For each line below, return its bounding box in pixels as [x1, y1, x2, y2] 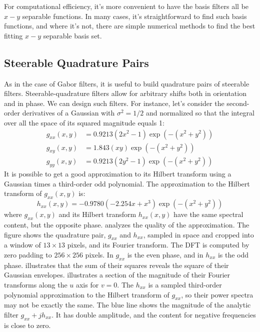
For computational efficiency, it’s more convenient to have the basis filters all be [4, 1, 249, 11]
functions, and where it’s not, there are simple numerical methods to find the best [4, 20, 255, 31]
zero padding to [4, 249, 52, 259]
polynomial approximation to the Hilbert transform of [4, 289, 169, 299]
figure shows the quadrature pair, [4, 229, 106, 239]
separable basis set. [43, 30, 102, 40]
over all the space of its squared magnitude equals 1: [4, 117, 164, 127]
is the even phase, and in [127, 249, 203, 259]
